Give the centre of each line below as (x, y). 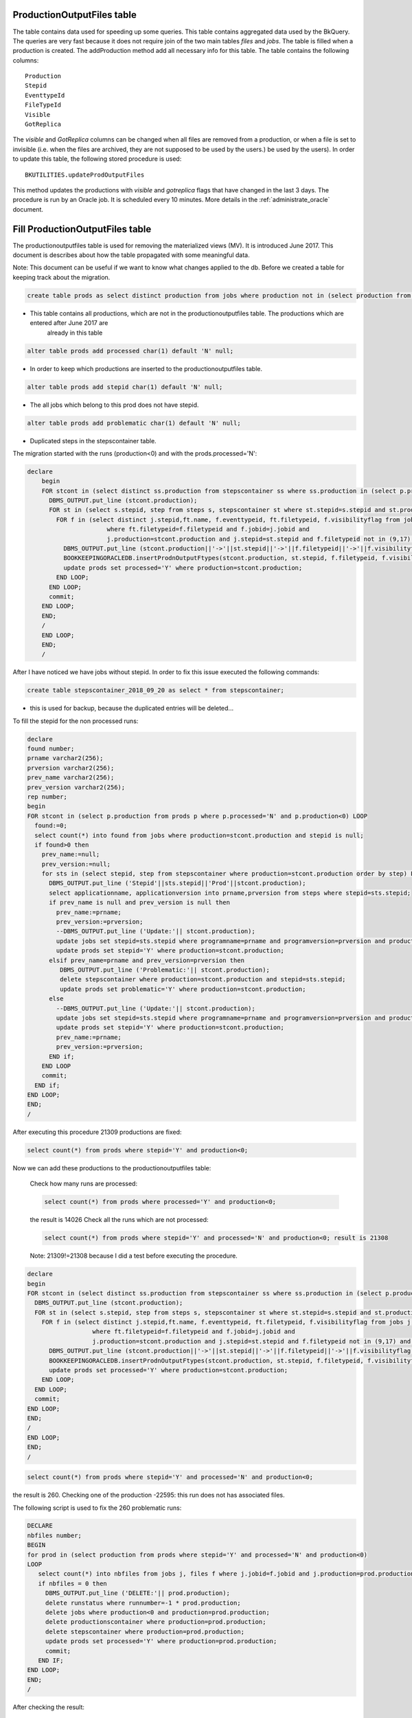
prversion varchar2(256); (71, 768)
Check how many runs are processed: (83, 1184)
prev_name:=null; (71, 855)
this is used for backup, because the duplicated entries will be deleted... (131, 709)
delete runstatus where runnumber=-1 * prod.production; (143, 1603)
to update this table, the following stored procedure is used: (97, 159)
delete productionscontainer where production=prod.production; (156, 1622)
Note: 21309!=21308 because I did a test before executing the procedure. (134, 1256)
